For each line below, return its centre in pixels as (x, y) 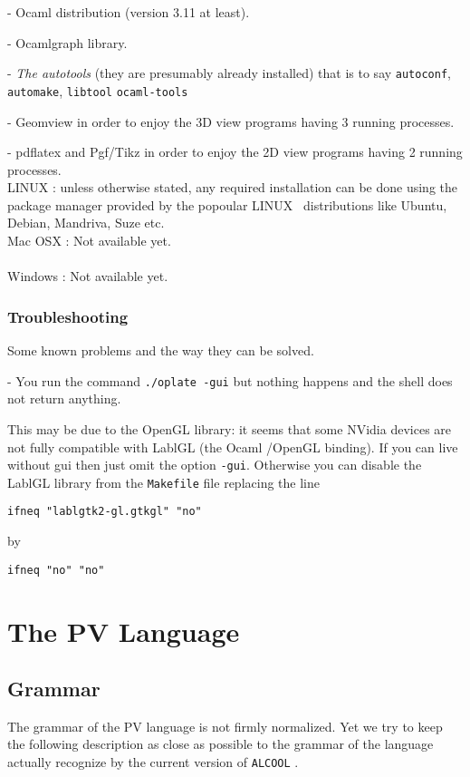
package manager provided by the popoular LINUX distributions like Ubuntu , (227, 204)
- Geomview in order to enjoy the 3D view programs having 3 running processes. (231, 121)
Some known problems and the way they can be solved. (161, 350)
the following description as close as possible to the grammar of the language (221, 744)
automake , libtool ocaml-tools (98, 90)
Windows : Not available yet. (88, 276)
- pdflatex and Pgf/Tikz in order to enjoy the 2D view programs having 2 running (235, 152)
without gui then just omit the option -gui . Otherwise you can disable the (215, 465)
